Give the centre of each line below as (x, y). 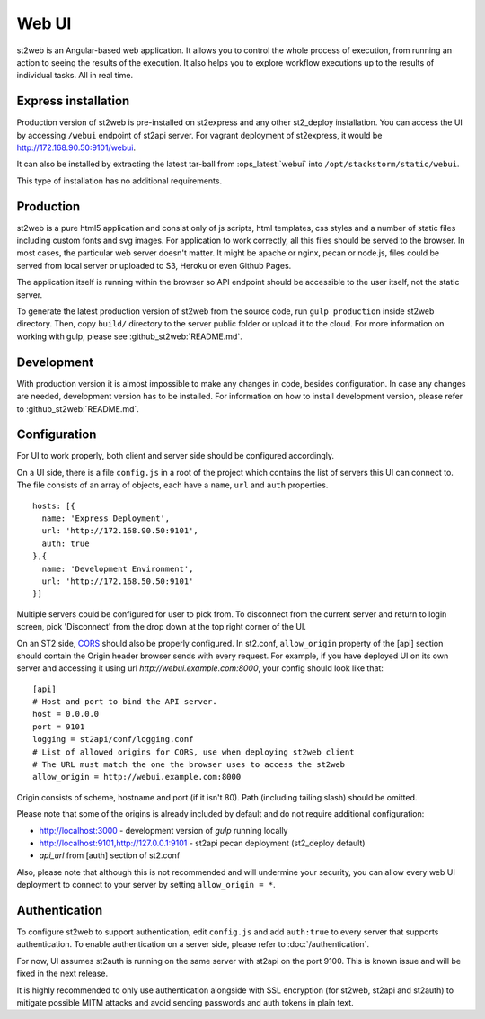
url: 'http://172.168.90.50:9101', (120, 531)
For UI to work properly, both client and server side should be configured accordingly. (175, 456)
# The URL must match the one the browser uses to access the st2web (189, 765)
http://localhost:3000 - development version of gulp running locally (163, 830)
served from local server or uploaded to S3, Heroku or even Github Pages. (154, 265)
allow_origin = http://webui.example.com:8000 (137, 777)
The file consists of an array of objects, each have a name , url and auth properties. (172, 485)
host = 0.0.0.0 (66, 714)
